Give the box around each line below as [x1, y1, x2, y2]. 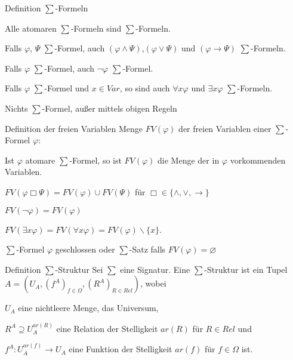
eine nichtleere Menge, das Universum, [18, 301, 159, 314]
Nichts [5, 101, 28, 114]
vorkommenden [230, 153, 286, 166]
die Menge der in [158, 153, 220, 166]
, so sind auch [119, 82, 170, 94]
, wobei [140, 277, 166, 290]
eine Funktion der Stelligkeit [69, 343, 172, 355]
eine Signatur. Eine [120, 263, 190, 275]
